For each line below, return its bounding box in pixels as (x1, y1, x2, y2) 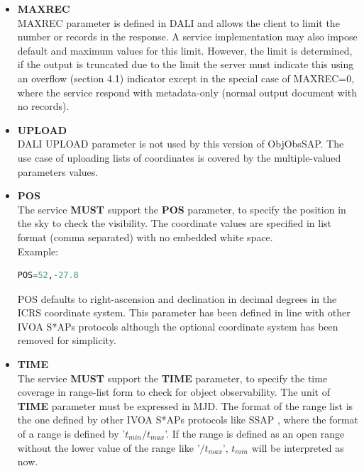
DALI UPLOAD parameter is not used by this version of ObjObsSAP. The (17, 136, 344, 151)
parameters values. (17, 164, 99, 179)
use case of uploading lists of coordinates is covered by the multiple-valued (17, 150, 341, 165)
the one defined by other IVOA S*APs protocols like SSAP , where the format (17, 412, 358, 427)
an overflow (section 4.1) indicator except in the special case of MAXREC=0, (17, 70, 355, 85)
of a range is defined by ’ (17, 426, 126, 441)
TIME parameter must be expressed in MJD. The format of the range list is (17, 398, 353, 413)
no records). (17, 99, 70, 113)
